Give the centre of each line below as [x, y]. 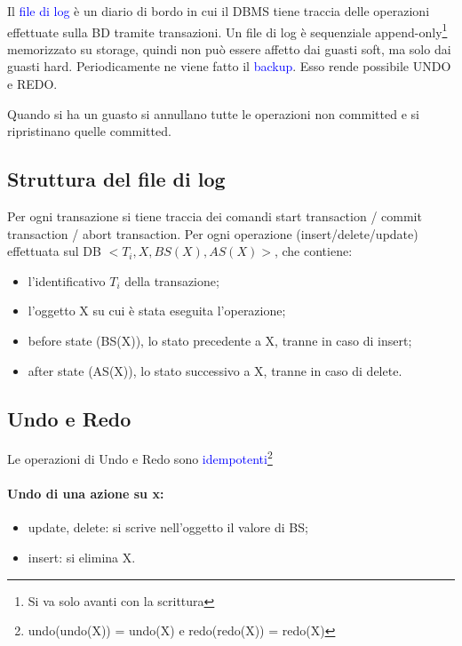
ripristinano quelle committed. [89, 131]
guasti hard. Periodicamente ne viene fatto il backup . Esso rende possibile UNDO [229, 66]
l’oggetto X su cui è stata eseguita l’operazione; [157, 311]
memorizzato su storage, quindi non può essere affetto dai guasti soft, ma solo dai [229, 48]
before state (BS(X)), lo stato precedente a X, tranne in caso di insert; [220, 340]
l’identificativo [67, 280]
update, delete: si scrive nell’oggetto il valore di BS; [168, 527]
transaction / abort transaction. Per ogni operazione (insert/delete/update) [213, 233]
